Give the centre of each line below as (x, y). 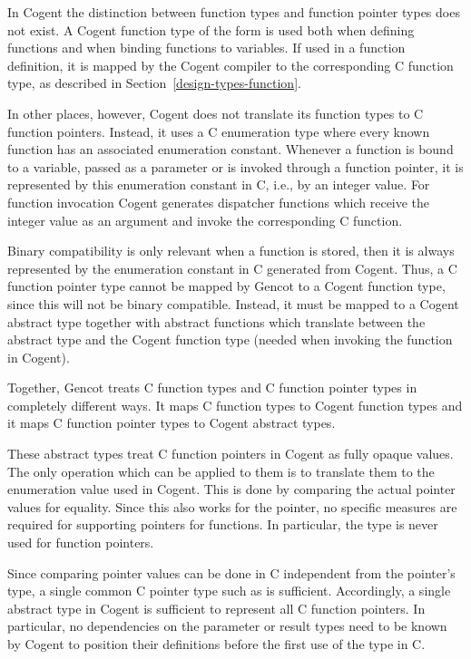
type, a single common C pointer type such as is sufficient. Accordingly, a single (229, 591)
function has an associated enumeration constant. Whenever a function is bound (231, 149)
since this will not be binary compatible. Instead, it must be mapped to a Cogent (233, 303)
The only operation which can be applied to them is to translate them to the (221, 471)
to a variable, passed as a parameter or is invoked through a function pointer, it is (235, 166)
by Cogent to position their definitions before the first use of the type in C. (216, 644)
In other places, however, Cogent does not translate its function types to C (216, 113)
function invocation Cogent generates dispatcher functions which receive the (219, 202)
